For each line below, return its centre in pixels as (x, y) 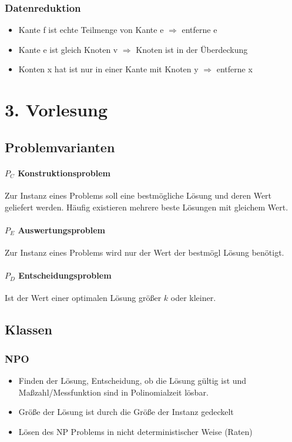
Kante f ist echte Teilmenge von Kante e (91, 30)
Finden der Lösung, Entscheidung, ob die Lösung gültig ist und (132, 380)
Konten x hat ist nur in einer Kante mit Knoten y (108, 69)
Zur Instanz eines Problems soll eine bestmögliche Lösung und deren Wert (138, 195)
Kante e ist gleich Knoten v (68, 49)
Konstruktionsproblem (64, 173)
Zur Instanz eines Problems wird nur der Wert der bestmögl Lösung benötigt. (145, 252)
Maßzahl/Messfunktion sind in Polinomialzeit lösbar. (113, 392)
